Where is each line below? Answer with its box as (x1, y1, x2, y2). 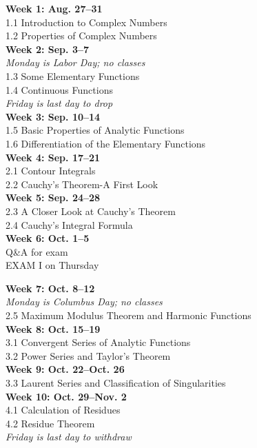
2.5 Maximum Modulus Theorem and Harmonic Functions (6, 308, 251, 323)
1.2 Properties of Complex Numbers (6, 28, 157, 43)
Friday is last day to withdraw (6, 429, 132, 444)
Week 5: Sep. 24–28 (6, 190, 101, 205)
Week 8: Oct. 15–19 (6, 321, 101, 336)
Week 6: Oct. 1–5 (6, 231, 90, 245)
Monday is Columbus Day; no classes (6, 294, 163, 309)
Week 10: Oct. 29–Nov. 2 (6, 389, 127, 403)
